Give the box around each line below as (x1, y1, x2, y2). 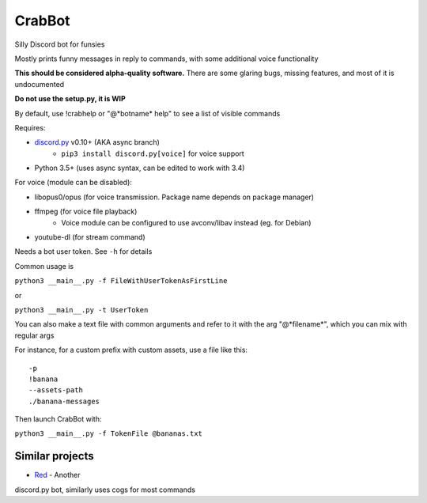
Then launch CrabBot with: (14, 414, 102, 424)
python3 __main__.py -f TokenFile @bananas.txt (14, 429, 203, 438)
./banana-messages (28, 396, 100, 406)
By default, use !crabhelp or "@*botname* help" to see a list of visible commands (14, 108, 281, 118)
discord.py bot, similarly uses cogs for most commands (14, 485, 195, 494)
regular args (14, 331, 55, 340)
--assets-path (28, 386, 83, 395)
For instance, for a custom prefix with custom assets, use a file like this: (14, 345, 248, 355)
